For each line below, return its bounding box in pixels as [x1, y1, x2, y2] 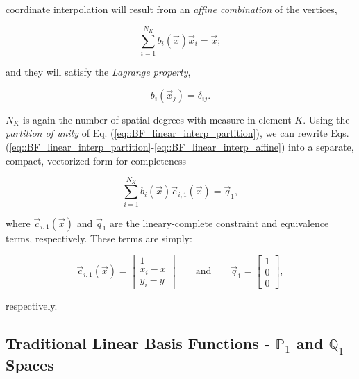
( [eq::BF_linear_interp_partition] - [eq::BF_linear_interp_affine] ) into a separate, [6, 139, 354, 153]
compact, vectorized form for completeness [6, 153, 187, 167]
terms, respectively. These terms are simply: [6, 230, 192, 245]
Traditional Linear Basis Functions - [6, 332, 270, 353]
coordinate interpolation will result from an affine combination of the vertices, [6, 2, 337, 16]
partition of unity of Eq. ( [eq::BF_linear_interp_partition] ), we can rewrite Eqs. [6, 126, 349, 140]
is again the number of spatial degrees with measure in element [23, 112, 292, 126]
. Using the [303, 112, 350, 126]
